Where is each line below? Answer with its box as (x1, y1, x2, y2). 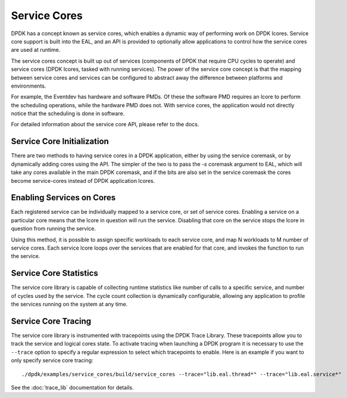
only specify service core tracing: (11, 357, 93, 364)
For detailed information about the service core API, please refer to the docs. (11, 121, 199, 128)
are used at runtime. (11, 46, 61, 54)
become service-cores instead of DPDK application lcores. (11, 177, 155, 184)
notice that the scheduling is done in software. (11, 110, 125, 117)
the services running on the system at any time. (11, 301, 128, 308)
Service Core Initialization (11, 136, 110, 147)
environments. (11, 82, 46, 89)
